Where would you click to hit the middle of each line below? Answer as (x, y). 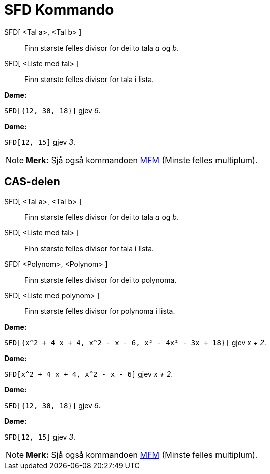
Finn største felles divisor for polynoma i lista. (100, 311)
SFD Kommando (59, 10)
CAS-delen (32, 182)
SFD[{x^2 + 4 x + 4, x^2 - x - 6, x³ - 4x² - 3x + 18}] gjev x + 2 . (135, 342)
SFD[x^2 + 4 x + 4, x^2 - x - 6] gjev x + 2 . (89, 374)
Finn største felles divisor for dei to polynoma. (100, 280)
